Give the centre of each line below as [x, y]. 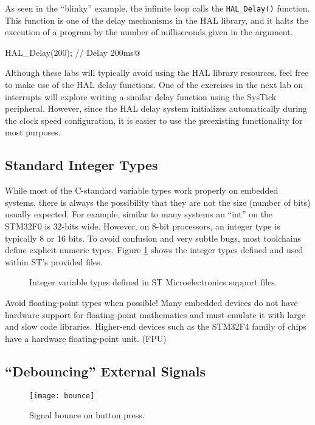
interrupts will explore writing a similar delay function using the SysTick [141, 96]
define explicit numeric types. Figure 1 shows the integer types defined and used [154, 250]
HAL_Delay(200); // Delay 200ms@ [73, 52]
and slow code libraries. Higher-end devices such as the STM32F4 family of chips [156, 326]
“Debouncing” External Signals [106, 371]
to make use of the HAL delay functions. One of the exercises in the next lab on [154, 85]
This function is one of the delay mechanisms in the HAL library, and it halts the [157, 20]
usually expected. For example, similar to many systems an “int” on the [139, 214]
